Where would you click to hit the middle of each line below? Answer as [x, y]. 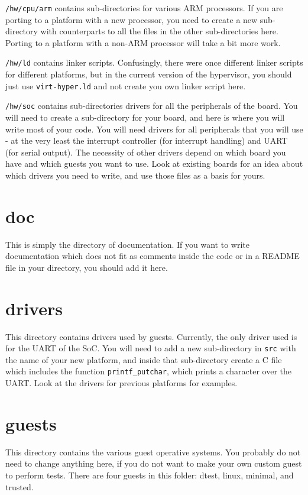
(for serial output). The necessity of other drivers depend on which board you [146, 152]
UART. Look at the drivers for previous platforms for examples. [121, 383]
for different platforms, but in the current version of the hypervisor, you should [149, 74]
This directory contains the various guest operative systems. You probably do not [153, 452]
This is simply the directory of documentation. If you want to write [127, 244]
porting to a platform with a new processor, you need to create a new [132, 19]
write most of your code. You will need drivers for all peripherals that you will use [154, 129]
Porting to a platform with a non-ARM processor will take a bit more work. [143, 42]
